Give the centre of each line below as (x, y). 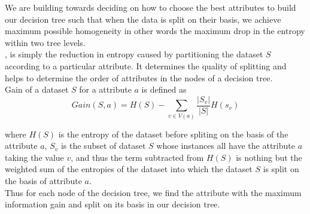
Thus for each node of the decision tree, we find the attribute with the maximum (153, 192)
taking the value (34, 157)
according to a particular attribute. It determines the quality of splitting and (146, 65)
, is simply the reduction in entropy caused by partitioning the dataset (134, 54)
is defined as (164, 89)
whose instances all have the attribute (226, 146)
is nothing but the (269, 157)
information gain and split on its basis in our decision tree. (113, 204)
